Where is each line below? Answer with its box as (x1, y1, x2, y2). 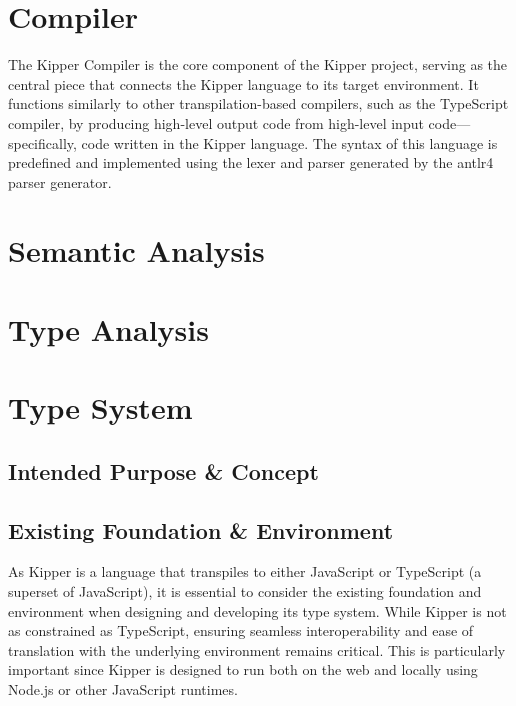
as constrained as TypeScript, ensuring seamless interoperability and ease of (8, 620, 474, 641)
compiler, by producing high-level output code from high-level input (8, 112, 424, 133)
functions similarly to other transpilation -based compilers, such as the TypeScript (8, 93, 509, 114)
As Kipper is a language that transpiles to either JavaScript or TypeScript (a (8, 561, 482, 582)
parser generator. (8, 171, 112, 192)
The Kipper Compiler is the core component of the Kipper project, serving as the (8, 54, 508, 75)
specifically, (8, 132, 77, 153)
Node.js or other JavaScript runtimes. (8, 678, 238, 699)
